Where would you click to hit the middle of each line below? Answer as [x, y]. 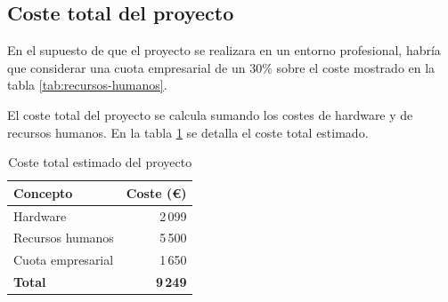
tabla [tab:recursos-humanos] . [87, 85]
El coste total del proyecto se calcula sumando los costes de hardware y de [210, 114]
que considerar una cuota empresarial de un [126, 67]
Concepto [43, 192]
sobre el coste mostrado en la [356, 67]
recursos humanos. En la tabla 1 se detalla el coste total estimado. [188, 132]
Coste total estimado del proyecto [100, 162]
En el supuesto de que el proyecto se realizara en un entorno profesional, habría [224, 50]
